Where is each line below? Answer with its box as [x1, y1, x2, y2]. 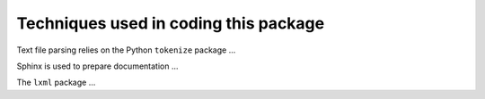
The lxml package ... [16, 77, 96, 88]
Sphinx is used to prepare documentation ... [16, 61, 179, 71]
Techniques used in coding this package [16, 13, 325, 33]
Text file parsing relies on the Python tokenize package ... [16, 45, 236, 55]
